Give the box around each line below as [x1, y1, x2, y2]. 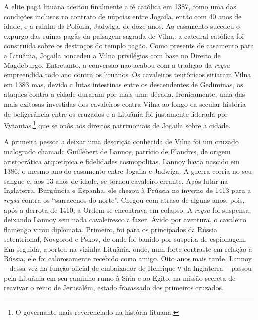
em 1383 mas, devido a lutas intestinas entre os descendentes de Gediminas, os [4, 79, 243, 89]
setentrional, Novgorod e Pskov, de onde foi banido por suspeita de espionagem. [4, 234, 247, 244]
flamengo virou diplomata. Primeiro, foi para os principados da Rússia [4, 224, 217, 234]
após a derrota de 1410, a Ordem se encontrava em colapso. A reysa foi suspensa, [4, 204, 251, 215]
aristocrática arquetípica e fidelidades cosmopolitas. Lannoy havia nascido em [4, 156, 240, 166]
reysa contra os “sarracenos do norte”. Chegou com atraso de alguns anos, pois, [4, 194, 245, 205]
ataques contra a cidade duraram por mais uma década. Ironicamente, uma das [4, 89, 245, 99]
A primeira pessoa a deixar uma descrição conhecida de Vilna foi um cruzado [4, 136, 239, 147]
